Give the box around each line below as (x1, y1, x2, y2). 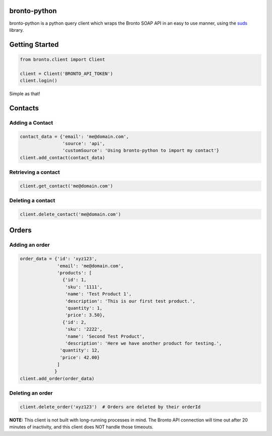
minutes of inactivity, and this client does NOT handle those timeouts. (9, 424, 154, 430)
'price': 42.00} (59, 354, 100, 360)
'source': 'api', (62, 141, 105, 147)
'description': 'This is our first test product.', (64, 298, 195, 304)
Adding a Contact (9, 119, 53, 126)
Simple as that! (9, 91, 40, 97)
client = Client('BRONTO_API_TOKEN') (20, 70, 113, 77)
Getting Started (9, 40, 59, 49)
